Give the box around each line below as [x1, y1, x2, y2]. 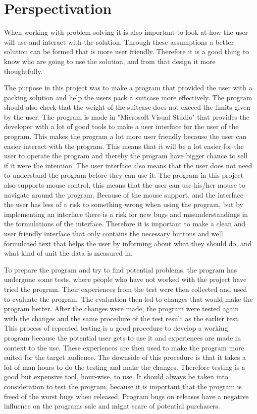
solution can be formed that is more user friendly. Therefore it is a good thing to [4, 46, 249, 57]
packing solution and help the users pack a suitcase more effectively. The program [4, 92, 253, 102]
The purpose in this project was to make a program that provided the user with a [4, 82, 253, 93]
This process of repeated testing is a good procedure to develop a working [4, 323, 228, 333]
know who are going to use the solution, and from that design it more [4, 56, 215, 66]
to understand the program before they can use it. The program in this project [4, 170, 244, 180]
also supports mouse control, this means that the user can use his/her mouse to [4, 180, 245, 190]
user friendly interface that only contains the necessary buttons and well [4, 228, 223, 238]
